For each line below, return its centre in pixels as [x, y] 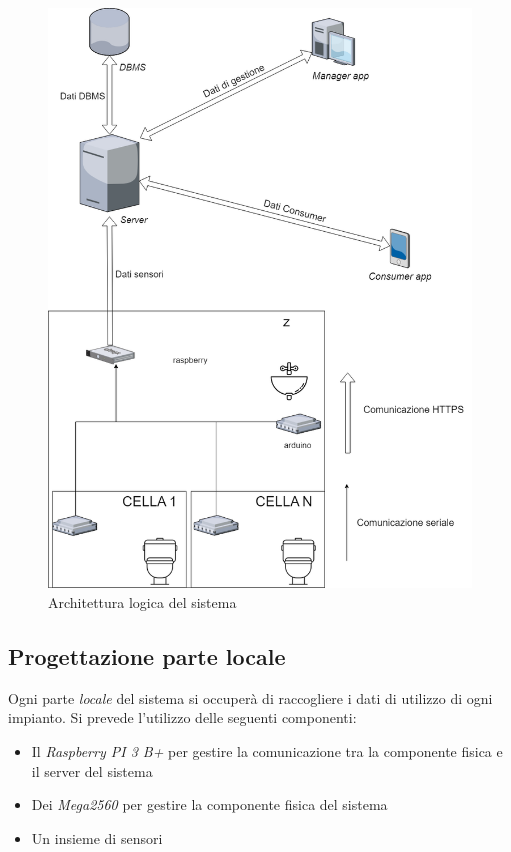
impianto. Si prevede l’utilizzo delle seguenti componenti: [182, 717]
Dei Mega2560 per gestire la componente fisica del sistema [209, 804]
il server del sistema [92, 770]
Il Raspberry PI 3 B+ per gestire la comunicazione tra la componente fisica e [267, 751]
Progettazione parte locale [147, 656]
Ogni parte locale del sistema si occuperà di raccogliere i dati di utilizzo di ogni [250, 697]
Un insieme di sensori [97, 837]
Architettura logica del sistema [142, 602]
